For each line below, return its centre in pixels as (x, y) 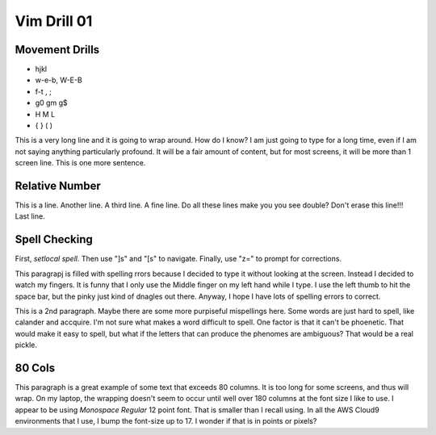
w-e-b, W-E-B (59, 80)
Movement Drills (57, 50)
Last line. (30, 216)
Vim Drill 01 (54, 21)
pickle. (26, 345)
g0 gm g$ (51, 103)
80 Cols (35, 368)
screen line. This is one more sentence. (80, 163)
